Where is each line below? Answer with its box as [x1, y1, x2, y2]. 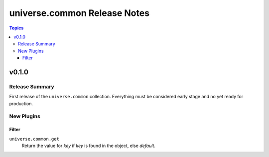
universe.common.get [9, 136, 60, 142]
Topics [9, 25, 24, 31]
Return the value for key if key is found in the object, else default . [21, 143, 155, 149]
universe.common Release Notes [9, 7, 149, 18]
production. [9, 100, 33, 107]
